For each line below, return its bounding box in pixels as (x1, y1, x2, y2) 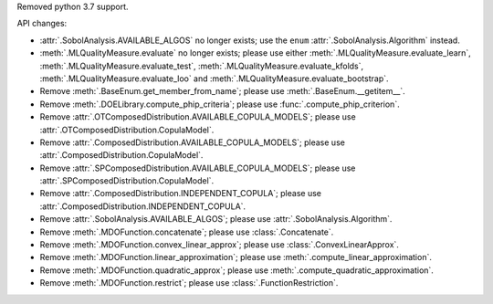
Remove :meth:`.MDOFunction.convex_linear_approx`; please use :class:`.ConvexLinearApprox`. (39, 239, 399, 250)
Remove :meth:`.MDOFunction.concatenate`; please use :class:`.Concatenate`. (39, 226, 334, 237)
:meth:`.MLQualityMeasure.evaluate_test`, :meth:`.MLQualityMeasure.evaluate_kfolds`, (39, 60, 364, 71)
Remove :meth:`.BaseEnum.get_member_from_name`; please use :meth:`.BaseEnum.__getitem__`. (39, 86, 405, 97)
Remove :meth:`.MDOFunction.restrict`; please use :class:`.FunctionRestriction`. (39, 278, 339, 288)
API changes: (16, 18, 68, 29)
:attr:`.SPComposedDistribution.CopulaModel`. (39, 175, 215, 186)
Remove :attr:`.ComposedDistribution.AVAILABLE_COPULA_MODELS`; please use (39, 137, 346, 148)
